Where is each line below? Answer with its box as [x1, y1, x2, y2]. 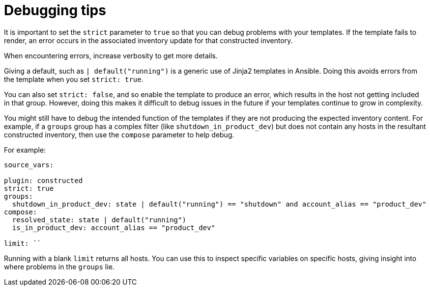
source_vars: [4, 160, 54, 169]
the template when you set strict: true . [4, 75, 143, 83]
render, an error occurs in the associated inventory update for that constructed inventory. [4, 36, 293, 45]
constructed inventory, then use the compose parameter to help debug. [4, 130, 234, 139]
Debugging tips [4, 2, 106, 19]
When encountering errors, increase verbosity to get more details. [4, 51, 218, 60]
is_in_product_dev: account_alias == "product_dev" [12, 223, 215, 232]
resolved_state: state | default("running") [12, 215, 186, 224]
